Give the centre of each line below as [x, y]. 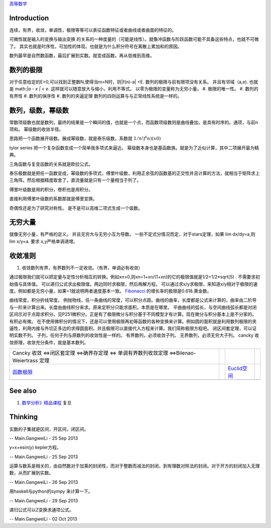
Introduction [29, 18]
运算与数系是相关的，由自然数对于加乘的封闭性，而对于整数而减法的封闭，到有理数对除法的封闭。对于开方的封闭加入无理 [134, 466]
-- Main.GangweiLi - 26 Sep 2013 [44, 482]
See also [23, 391]
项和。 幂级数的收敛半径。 [36, 129]
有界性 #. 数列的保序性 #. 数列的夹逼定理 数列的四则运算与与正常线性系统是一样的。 [96, 96]
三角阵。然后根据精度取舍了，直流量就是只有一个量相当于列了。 [75, 180]
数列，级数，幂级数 [39, 110]
